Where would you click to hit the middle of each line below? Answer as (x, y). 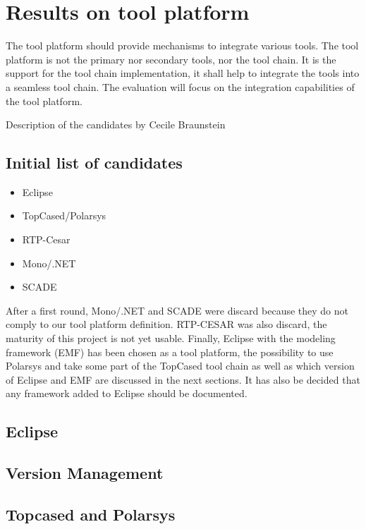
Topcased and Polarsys (91, 514)
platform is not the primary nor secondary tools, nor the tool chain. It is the (171, 59)
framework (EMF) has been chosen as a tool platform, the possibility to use (170, 352)
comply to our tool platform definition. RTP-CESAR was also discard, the (166, 324)
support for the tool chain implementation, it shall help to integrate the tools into (183, 73)
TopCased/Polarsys (64, 215)
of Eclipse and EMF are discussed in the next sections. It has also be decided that (183, 379)
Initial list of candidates (94, 163)
